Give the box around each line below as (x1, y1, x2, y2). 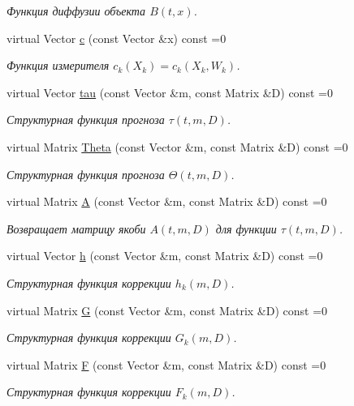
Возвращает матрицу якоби (6, 220, 146, 237)
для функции (215, 220, 277, 237)
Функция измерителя (6, 57, 110, 74)
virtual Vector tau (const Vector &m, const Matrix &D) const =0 (6, 83, 333, 100)
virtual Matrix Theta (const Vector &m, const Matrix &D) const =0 (6, 138, 348, 155)
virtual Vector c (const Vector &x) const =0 (6, 29, 227, 46)
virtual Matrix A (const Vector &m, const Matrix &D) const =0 (6, 193, 327, 210)
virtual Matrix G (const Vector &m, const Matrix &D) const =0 (6, 301, 328, 318)
